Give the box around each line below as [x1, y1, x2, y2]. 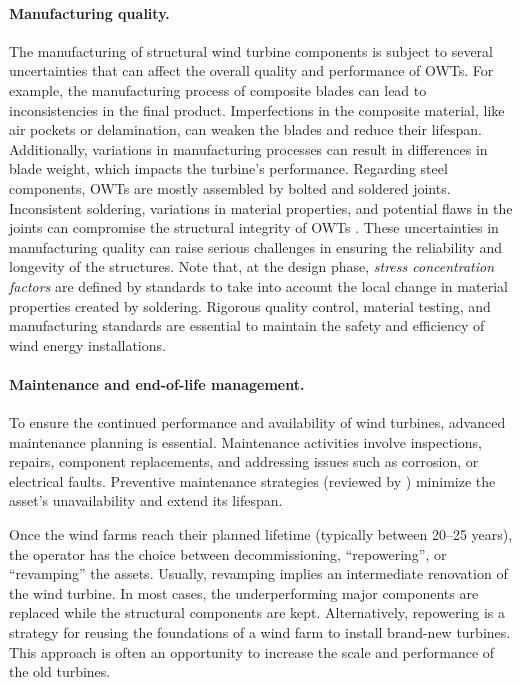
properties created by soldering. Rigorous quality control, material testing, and [9, 295, 491, 316]
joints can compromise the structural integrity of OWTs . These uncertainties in [9, 217, 499, 238]
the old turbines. [9, 661, 111, 682]
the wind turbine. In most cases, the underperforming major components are [9, 582, 479, 603]
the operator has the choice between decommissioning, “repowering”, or [9, 543, 447, 564]
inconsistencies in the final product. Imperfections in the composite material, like [9, 99, 505, 120]
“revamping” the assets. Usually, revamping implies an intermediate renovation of [9, 563, 508, 584]
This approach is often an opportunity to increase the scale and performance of [9, 641, 495, 662]
